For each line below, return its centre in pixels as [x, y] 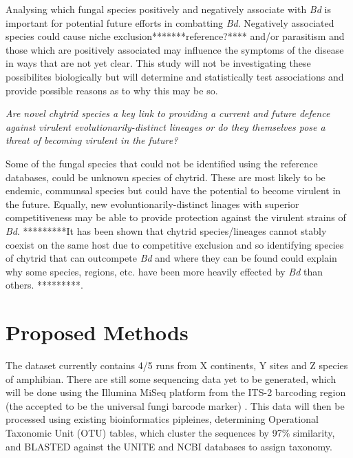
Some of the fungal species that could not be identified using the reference [162, 163]
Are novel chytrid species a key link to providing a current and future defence [168, 113]
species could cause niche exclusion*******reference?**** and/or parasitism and [175, 36]
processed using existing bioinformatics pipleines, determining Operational [162, 419]
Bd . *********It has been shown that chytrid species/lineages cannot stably [166, 230]
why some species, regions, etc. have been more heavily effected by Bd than [164, 271]
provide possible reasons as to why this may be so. [112, 90]
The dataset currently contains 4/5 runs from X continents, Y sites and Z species [177, 365]
